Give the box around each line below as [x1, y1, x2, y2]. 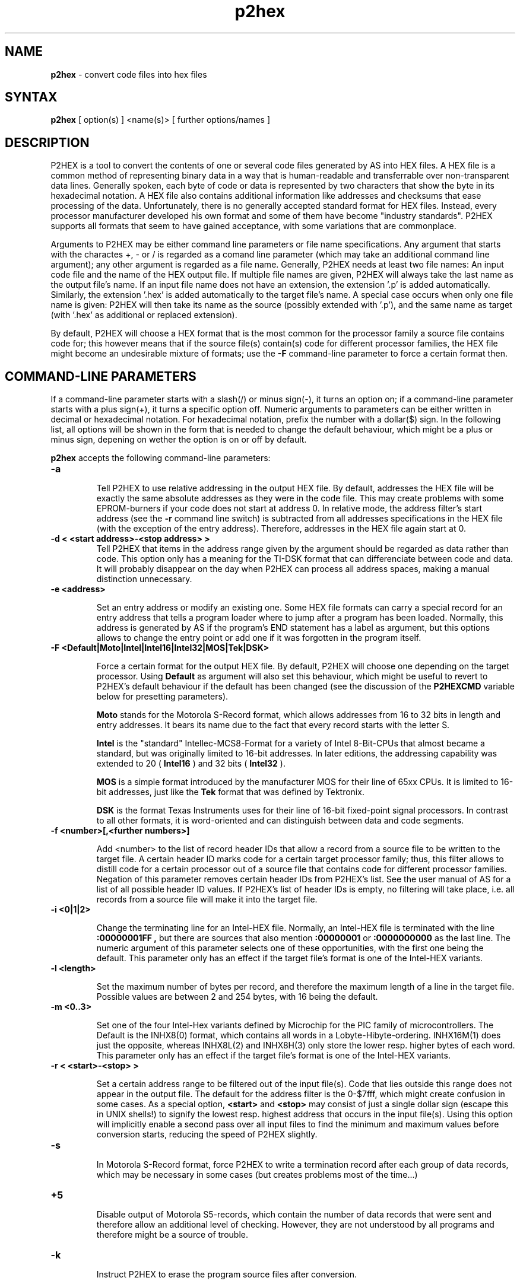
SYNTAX [5, 90, 58, 105]
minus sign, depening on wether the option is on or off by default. [50, 434, 307, 445]
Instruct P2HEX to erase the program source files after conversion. [96, 1269, 357, 1280]
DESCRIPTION [5, 135, 90, 150]
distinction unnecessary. [96, 574, 192, 584]
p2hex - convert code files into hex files [50, 69, 207, 80]
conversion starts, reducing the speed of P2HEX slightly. [96, 1129, 318, 1140]
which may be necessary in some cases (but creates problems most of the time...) [96, 1169, 418, 1180]
